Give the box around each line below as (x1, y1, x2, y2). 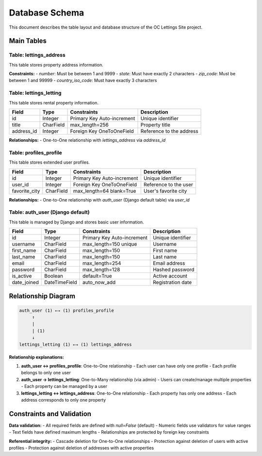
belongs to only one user (21, 370, 71, 376)
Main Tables (9, 37, 47, 45)
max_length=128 (82, 266, 120, 273)
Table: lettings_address (9, 51, 65, 58)
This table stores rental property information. (9, 100, 99, 105)
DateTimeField (44, 279, 77, 286)
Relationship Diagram (9, 292, 75, 300)
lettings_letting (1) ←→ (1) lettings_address (19, 341, 132, 347)
